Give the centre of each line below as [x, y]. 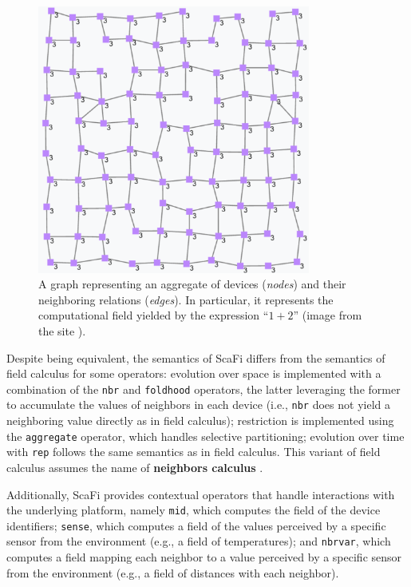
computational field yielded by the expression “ [154, 315]
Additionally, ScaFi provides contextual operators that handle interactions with [201, 494]
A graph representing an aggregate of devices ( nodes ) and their [192, 284]
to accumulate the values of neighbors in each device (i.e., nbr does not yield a [198, 405]
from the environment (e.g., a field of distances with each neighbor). [173, 572]
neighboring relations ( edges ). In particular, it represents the [186, 299]
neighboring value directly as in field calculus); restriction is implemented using [200, 420]
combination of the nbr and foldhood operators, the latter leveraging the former [204, 389]
